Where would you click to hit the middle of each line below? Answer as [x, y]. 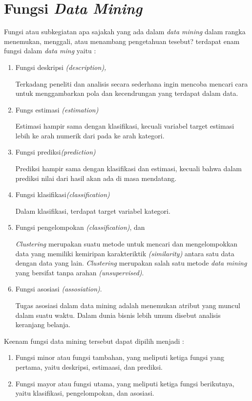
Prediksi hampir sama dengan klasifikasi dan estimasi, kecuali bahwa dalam [128, 168]
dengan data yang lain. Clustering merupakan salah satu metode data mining [131, 263]
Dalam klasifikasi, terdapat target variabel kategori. [93, 211]
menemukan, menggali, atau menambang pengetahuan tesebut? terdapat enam [122, 41]
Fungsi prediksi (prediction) [55, 152]
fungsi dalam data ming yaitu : [50, 51]
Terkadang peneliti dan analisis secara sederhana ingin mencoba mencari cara [132, 83]
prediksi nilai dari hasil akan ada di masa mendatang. [96, 178]
